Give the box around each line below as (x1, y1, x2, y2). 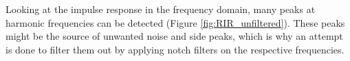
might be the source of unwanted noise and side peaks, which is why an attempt (6, 29, 343, 43)
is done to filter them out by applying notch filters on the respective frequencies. (6, 42, 344, 56)
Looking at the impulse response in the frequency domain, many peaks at (6, 2, 316, 16)
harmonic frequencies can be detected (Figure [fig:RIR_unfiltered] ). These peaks (6, 15, 345, 29)
